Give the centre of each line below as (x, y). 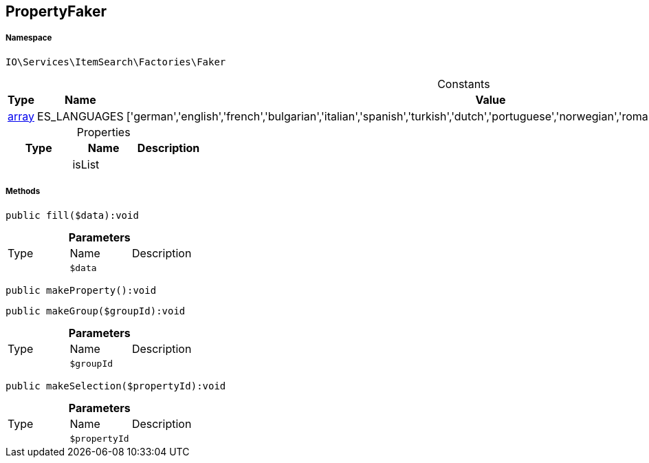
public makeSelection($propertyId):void (116, 386)
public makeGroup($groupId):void (96, 311)
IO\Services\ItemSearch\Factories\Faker (116, 62)
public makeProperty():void (81, 290)
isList (86, 164)
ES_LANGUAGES (80, 116)
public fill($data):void (72, 215)
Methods (23, 192)
